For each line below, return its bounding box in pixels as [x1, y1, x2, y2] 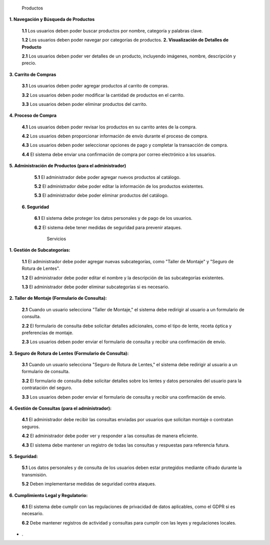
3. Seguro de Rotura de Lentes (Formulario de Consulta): [9, 350, 129, 356]
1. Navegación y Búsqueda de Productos [9, 16, 95, 22]
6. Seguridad [21, 204, 49, 210]
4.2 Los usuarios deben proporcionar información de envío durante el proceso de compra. [21, 133, 208, 139]
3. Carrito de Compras [9, 71, 56, 77]
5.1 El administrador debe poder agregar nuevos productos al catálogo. [34, 174, 181, 180]
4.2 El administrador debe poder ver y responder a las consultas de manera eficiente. [21, 433, 198, 439]
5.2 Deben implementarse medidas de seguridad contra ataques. [21, 481, 156, 487]
